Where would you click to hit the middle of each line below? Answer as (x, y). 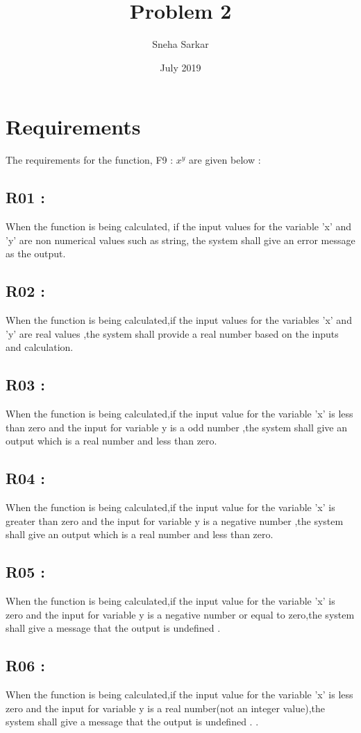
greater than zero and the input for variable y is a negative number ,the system (175, 520)
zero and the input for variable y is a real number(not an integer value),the (165, 708)
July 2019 (180, 67)
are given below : (225, 160)
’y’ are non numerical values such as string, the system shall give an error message (180, 240)
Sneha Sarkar (180, 44)
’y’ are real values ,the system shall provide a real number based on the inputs (172, 333)
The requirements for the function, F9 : (90, 160)
